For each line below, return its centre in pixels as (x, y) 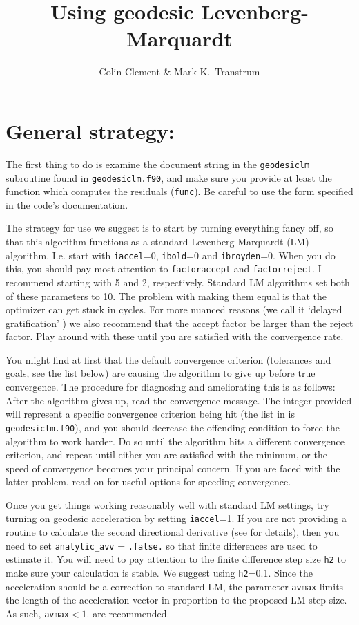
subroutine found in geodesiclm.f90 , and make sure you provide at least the (169, 177)
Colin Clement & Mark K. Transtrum (179, 72)
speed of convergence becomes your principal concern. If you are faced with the (173, 468)
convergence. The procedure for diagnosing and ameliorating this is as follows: (171, 387)
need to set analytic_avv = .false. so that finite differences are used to (162, 545)
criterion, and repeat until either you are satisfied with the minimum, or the (166, 455)
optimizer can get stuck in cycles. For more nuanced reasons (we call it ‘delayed (174, 309)
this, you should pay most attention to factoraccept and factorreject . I (164, 269)
